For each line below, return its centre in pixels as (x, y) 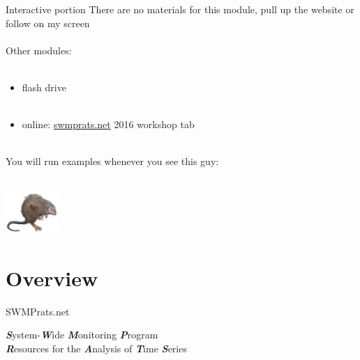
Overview (52, 277)
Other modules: (39, 50)
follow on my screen (48, 23)
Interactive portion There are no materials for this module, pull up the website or (180, 9)
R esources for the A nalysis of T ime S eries (96, 348)
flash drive (44, 87)
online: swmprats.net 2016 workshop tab (108, 124)
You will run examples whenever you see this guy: (112, 161)
